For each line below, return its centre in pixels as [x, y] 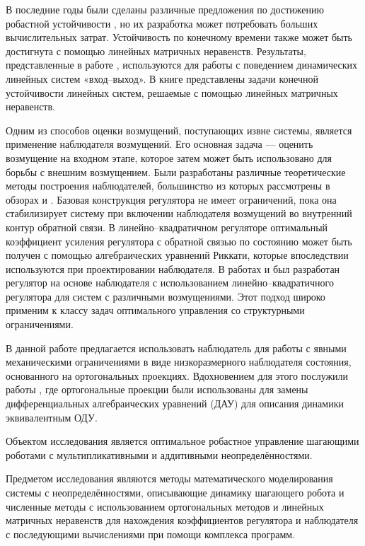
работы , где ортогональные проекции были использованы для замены [157, 389]
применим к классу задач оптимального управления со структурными [155, 310]
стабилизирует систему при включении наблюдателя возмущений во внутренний [179, 213]
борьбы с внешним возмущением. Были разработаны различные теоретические [176, 172]
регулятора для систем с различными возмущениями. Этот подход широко [166, 296]
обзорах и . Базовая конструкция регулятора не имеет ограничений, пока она [171, 199]
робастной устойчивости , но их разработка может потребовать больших [162, 23]
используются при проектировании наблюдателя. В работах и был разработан [173, 268]
